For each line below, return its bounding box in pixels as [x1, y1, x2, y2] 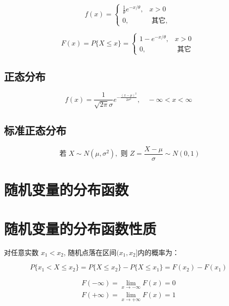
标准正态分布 [4, 123, 66, 138]
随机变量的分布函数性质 [4, 218, 157, 238]
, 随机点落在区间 [63, 247, 117, 257]
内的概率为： [137, 247, 180, 257]
